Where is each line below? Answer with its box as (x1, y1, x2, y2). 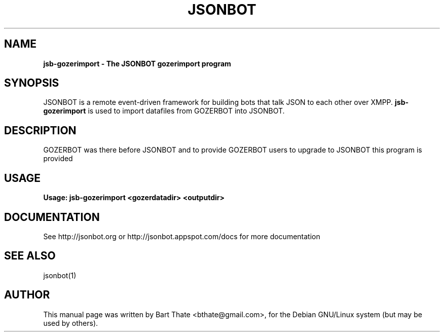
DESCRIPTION (4, 124, 77, 137)
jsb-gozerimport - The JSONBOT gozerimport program (43, 59, 231, 68)
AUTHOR (4, 288, 50, 302)
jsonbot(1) (43, 271, 77, 280)
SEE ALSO (4, 249, 56, 263)
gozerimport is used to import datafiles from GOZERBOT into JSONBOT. (43, 106, 285, 116)
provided (43, 154, 73, 163)
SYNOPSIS (4, 77, 59, 90)
